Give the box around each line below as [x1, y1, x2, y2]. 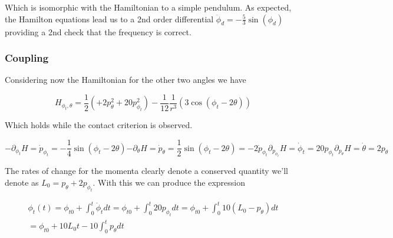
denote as [5, 176, 39, 188]
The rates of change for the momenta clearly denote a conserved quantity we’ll [5, 165, 288, 177]
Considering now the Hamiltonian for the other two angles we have [5, 73, 246, 86]
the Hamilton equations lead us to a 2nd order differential [5, 12, 214, 25]
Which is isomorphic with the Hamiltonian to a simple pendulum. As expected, [5, 1, 292, 13]
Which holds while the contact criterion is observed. [5, 119, 193, 131]
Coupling [5, 51, 49, 65]
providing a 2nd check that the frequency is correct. [5, 25, 191, 38]
